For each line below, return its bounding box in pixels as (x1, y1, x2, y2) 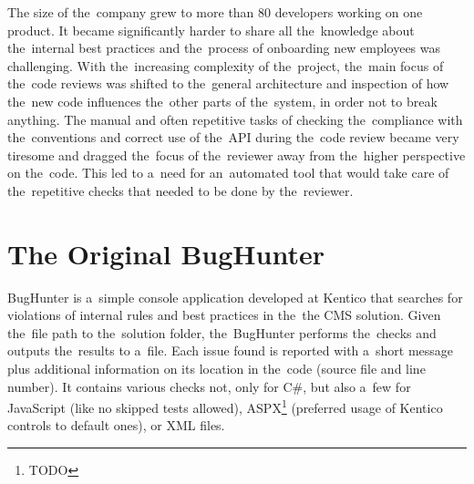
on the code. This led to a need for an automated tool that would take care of (7, 163, 449, 182)
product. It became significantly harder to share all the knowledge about (7, 20, 415, 39)
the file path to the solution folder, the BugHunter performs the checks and (7, 323, 437, 342)
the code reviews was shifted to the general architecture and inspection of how (7, 74, 449, 93)
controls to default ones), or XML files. (7, 416, 225, 435)
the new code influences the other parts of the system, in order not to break (7, 91, 438, 110)
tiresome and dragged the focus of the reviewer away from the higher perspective (7, 145, 466, 164)
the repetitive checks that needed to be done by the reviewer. (7, 180, 354, 200)
